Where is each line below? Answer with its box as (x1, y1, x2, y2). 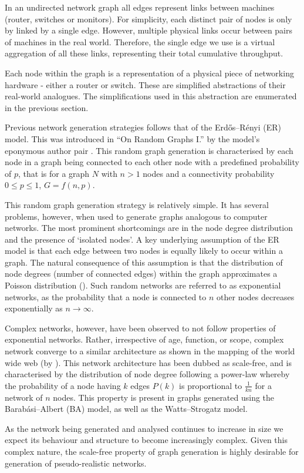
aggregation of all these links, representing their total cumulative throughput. (5, 47, 283, 59)
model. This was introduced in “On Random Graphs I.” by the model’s (5, 132, 260, 145)
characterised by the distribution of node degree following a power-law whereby (5, 368, 290, 380)
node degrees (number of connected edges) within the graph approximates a (5, 267, 278, 280)
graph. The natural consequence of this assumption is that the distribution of (5, 256, 283, 268)
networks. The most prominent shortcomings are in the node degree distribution (5, 222, 293, 234)
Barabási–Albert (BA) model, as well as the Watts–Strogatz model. (5, 402, 248, 415)
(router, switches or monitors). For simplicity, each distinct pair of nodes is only (5, 12, 292, 25)
